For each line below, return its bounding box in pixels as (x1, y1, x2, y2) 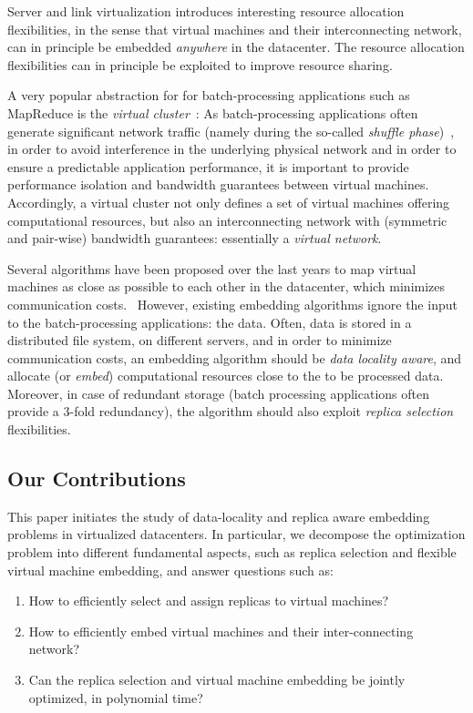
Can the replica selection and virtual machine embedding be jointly (28, 670, 406, 689)
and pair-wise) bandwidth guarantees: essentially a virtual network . (7, 229, 382, 248)
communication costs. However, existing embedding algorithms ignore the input (7, 294, 458, 313)
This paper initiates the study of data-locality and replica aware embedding (7, 506, 430, 525)
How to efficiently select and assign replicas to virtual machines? (28, 591, 389, 610)
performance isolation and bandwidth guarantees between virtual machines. (7, 175, 429, 194)
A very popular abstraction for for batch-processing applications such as (7, 86, 410, 105)
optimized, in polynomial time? (28, 688, 203, 707)
